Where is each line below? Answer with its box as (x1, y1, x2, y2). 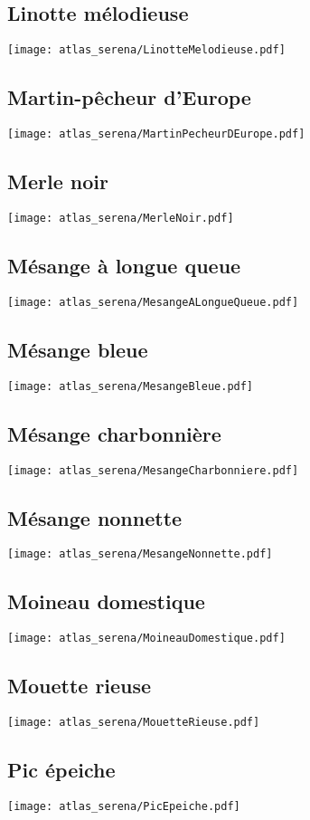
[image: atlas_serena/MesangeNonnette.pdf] (7, 548, 273, 561)
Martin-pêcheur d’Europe (7, 83, 251, 111)
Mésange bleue (7, 335, 148, 363)
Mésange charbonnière (7, 419, 221, 447)
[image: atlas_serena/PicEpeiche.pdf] (7, 799, 240, 813)
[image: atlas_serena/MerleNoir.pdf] (7, 211, 234, 224)
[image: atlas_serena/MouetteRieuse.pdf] (7, 716, 260, 729)
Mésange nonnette (7, 503, 183, 531)
